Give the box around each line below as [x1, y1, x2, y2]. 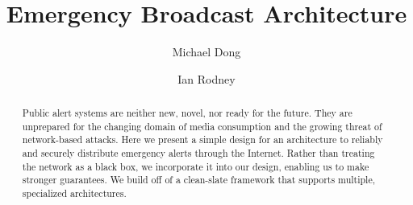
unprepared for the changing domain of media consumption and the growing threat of [22, 119, 382, 133]
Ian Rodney [177, 70, 236, 87]
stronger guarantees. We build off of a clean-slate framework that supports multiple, [22, 173, 375, 187]
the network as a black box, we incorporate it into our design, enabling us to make [22, 159, 369, 173]
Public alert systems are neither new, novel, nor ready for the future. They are [22, 106, 353, 120]
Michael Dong [172, 43, 241, 60]
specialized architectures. [22, 187, 127, 200]
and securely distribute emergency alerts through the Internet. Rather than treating [22, 146, 375, 160]
